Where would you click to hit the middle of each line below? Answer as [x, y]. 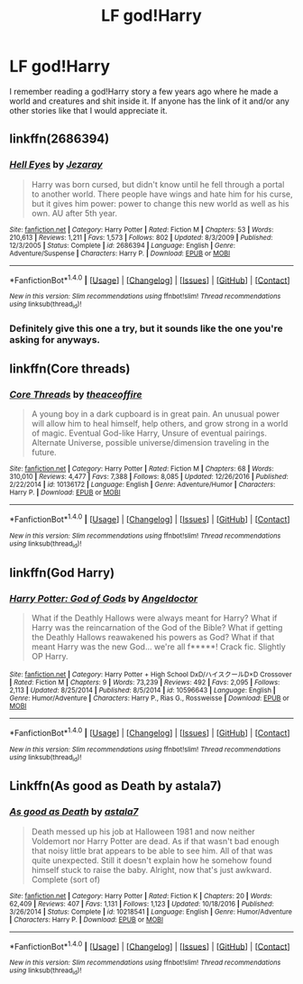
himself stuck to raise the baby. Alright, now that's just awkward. [151, 869]
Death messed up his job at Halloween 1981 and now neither [143, 832]
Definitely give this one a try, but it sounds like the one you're [147, 328]
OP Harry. [50, 656]
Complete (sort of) [66, 879]
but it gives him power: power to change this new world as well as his [161, 203]
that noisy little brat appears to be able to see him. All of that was [152, 851]
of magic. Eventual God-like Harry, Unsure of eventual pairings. [149, 433]
